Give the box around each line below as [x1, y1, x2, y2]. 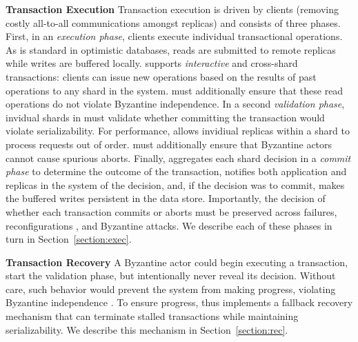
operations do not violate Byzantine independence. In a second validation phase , [6, 97, 345, 111]
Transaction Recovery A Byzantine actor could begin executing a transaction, [6, 254, 348, 269]
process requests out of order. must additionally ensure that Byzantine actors [6, 137, 332, 151]
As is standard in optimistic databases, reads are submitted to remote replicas [6, 42, 336, 57]
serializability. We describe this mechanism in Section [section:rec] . [6, 322, 288, 336]
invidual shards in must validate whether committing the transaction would [6, 110, 325, 124]
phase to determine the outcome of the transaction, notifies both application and [6, 164, 347, 179]
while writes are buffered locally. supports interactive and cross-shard [6, 56, 298, 70]
